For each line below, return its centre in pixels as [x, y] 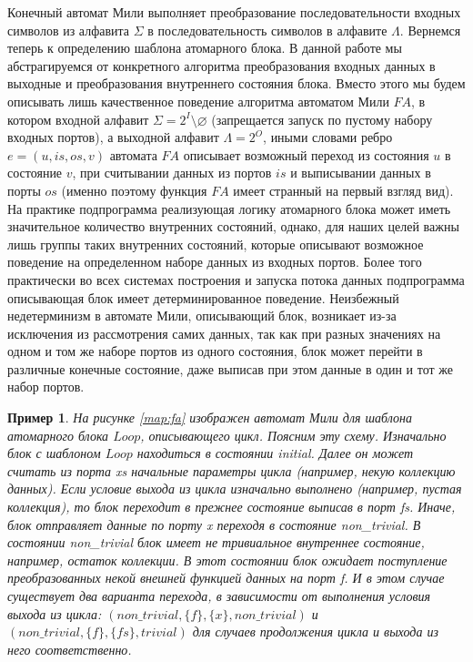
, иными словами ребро [328, 137]
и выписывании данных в [361, 173]
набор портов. [46, 387]
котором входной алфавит [78, 119]
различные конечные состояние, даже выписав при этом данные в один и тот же [230, 368]
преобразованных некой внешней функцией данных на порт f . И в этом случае [226, 578]
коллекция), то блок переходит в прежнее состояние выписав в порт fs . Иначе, [231, 507]
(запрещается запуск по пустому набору [322, 119]
